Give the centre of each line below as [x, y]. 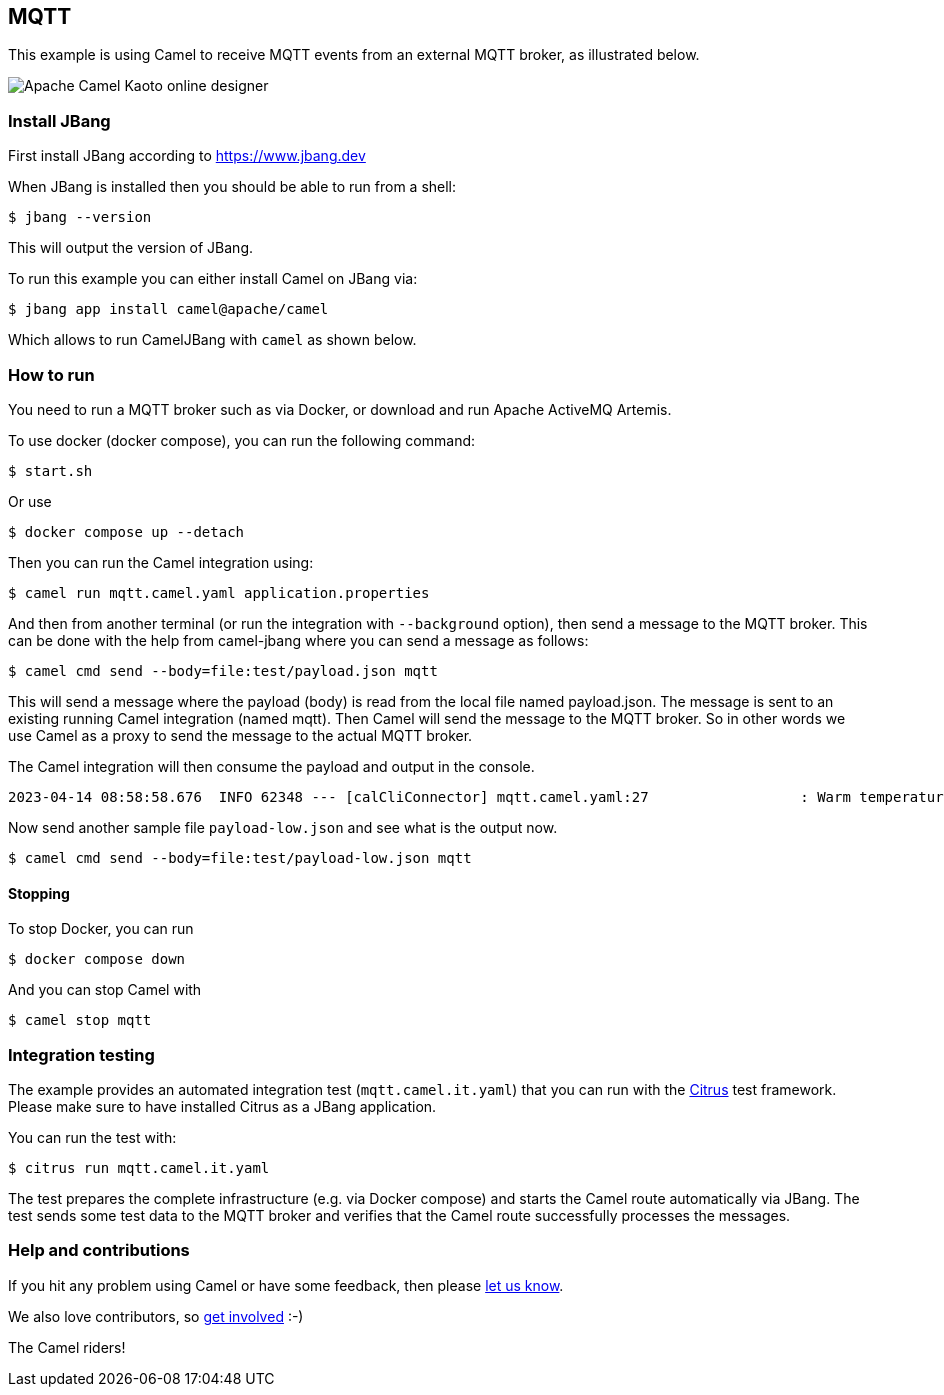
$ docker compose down [97, 959]
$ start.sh [50, 470]
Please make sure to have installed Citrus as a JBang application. [222, 1106]
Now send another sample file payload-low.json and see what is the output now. [283, 827]
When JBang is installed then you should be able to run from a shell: [232, 187]
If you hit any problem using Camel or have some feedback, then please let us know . [286, 1285]
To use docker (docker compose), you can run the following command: [242, 440]
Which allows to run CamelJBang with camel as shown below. [212, 340]
